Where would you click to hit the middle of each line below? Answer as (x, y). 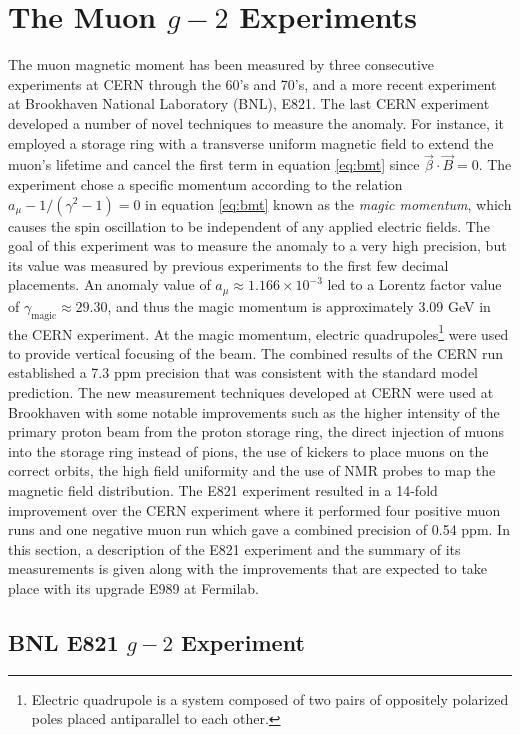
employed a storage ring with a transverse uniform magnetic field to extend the (251, 142)
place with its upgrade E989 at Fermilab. (134, 587)
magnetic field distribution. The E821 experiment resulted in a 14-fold (223, 489)
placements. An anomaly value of (109, 284)
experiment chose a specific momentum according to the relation (205, 183)
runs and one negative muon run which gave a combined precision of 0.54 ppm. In (259, 529)
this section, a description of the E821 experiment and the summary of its (234, 548)
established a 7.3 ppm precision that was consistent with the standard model (243, 372)
